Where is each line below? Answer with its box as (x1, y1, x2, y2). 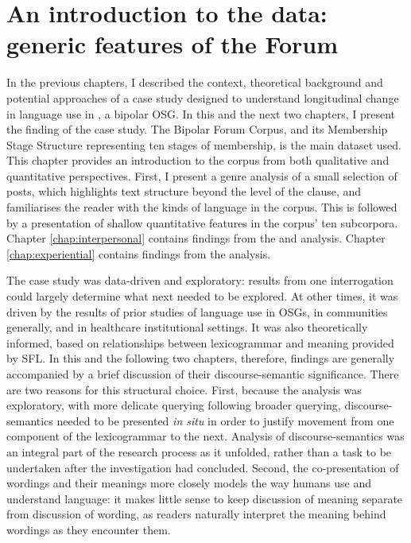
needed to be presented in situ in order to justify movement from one (56, 412, 394, 429)
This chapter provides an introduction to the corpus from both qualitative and (6, 152, 390, 169)
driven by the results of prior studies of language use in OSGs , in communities (6, 303, 388, 320)
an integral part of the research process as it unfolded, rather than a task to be (6, 443, 392, 460)
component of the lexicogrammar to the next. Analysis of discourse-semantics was (6, 428, 405, 444)
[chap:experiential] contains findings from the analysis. (6, 245, 271, 262)
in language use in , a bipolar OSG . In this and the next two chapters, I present (6, 105, 396, 122)
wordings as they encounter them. (6, 521, 171, 537)
